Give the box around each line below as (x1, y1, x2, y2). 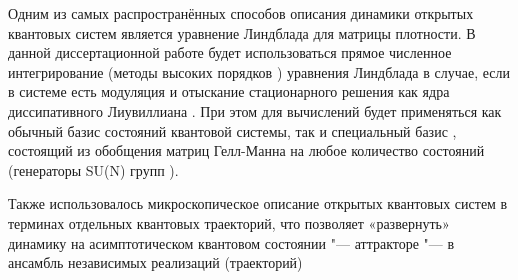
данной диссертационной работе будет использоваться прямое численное (8, 42, 452, 63)
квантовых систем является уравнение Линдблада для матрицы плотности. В (8, 22, 476, 43)
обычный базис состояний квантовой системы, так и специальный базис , (8, 120, 457, 141)
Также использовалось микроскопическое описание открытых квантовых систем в (8, 193, 508, 214)
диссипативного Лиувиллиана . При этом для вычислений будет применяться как (8, 100, 502, 121)
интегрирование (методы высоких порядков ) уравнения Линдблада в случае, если (8, 61, 510, 82)
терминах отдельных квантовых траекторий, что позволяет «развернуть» (8, 212, 450, 233)
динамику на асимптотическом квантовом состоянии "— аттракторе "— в (8, 232, 455, 253)
